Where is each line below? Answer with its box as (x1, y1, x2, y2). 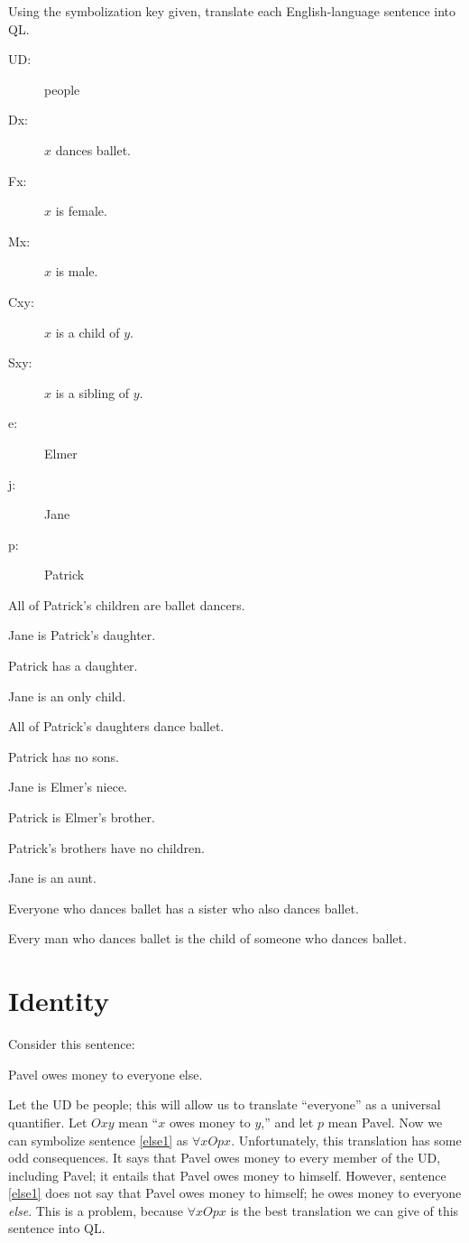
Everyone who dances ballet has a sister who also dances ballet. (8, 898, 359, 917)
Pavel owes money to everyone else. (8, 1064, 203, 1083)
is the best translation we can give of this (230, 1201, 459, 1220)
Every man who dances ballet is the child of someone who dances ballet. (8, 929, 407, 948)
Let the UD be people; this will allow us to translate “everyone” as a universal (8, 1095, 441, 1114)
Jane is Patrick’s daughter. (8, 626, 156, 645)
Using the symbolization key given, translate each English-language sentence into (8, 2, 456, 20)
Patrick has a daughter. (8, 656, 138, 675)
